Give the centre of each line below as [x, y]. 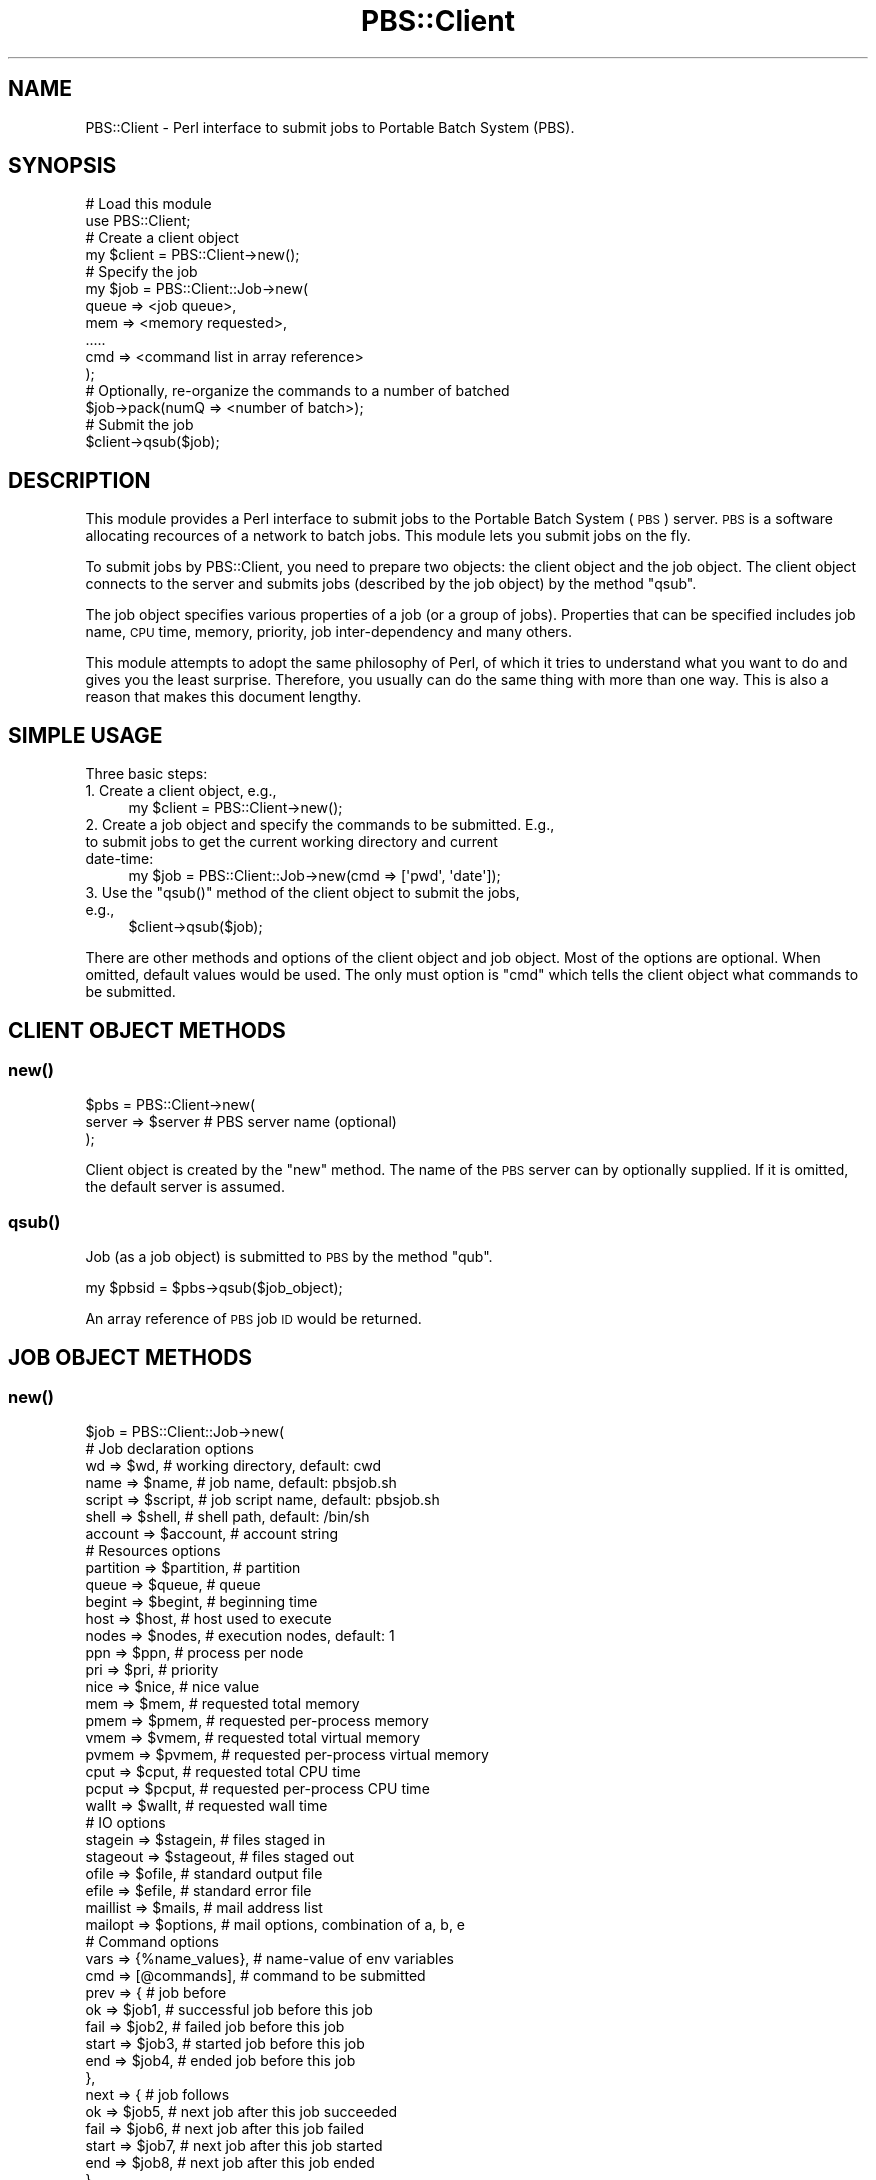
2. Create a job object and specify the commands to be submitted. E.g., [320, 825]
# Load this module [148, 204]
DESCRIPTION [79, 480]
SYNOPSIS [62, 166]
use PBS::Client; [138, 221]
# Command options [152, 1942]
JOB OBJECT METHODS [130, 1357]
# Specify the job [141, 272]
